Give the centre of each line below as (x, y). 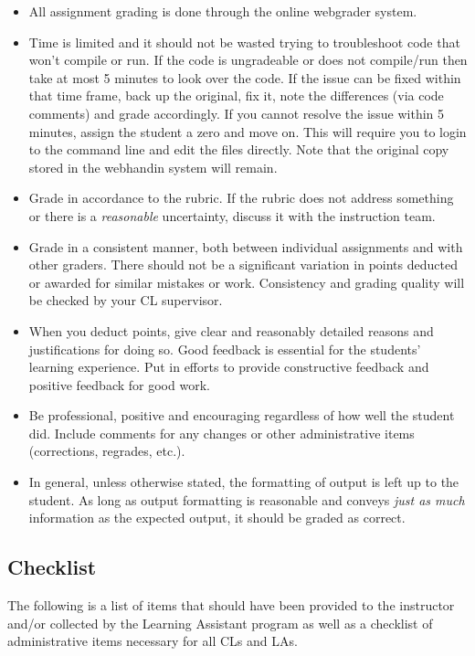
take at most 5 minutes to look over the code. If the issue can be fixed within (245, 77)
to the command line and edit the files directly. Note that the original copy (239, 149)
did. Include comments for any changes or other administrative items (222, 433)
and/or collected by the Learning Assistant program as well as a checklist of (220, 623)
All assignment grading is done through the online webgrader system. (223, 11)
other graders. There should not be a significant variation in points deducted (243, 265)
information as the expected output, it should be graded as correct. (217, 518)
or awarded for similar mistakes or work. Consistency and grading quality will (247, 282)
